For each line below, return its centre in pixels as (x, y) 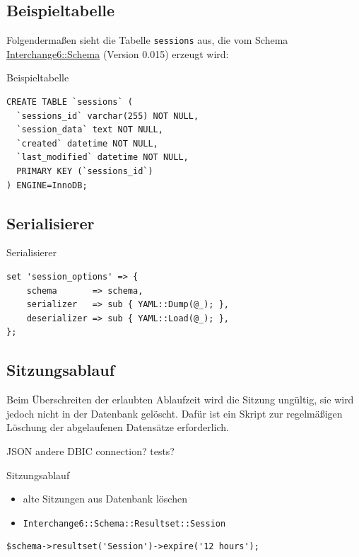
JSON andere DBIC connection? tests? (90, 450)
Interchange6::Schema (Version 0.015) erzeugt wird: (118, 53)
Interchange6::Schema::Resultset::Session (124, 523)
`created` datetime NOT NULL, (87, 143)
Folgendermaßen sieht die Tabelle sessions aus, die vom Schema (147, 40)
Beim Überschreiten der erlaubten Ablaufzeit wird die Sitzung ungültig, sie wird (180, 400)
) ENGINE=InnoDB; (47, 185)
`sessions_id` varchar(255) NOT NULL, (108, 116)
